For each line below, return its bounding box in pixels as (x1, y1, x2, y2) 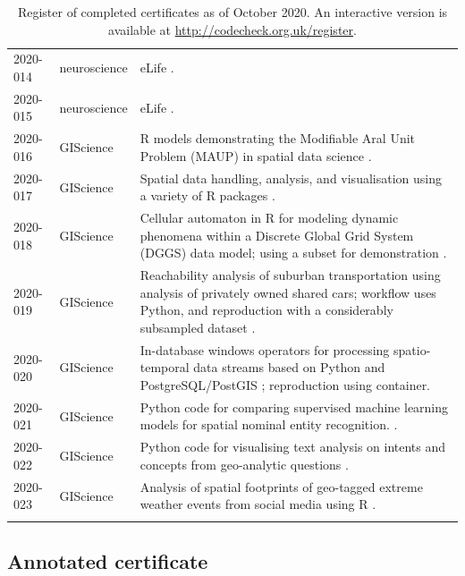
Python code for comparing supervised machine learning (139, 397, 449, 416)
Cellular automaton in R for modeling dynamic (139, 208, 399, 227)
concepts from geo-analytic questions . (139, 454, 349, 473)
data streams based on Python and (193, 358, 385, 377)
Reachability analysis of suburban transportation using (139, 266, 441, 284)
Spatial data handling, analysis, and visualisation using (139, 168, 442, 187)
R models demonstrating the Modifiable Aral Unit (139, 129, 416, 148)
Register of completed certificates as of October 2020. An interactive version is (17, 3, 448, 21)
